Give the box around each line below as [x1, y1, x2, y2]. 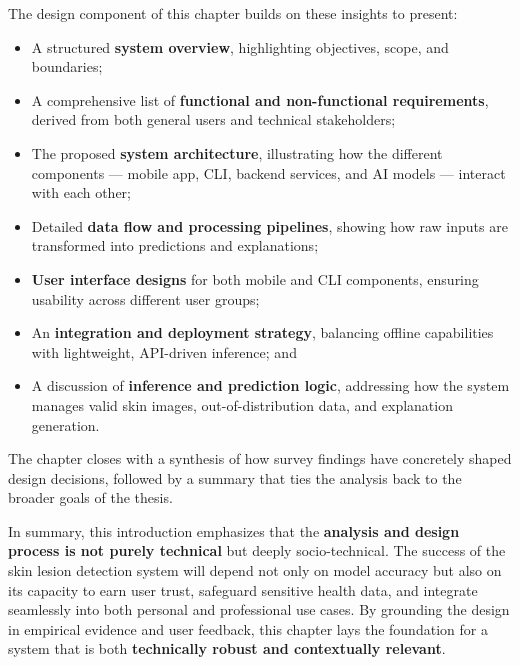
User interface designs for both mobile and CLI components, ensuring [31, 268, 479, 289]
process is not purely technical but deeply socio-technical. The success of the [8, 540, 506, 561]
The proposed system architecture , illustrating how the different [31, 142, 443, 163]
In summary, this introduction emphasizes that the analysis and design [8, 520, 460, 541]
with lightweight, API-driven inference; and [31, 341, 297, 362]
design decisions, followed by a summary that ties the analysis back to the [8, 467, 462, 488]
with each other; [31, 182, 132, 203]
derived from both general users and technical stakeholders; [31, 109, 396, 130]
